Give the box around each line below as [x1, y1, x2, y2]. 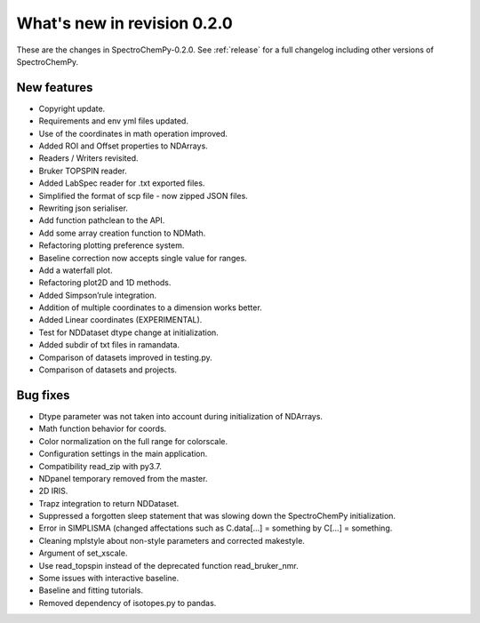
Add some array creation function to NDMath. [38, 228, 206, 238]
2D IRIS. [38, 485, 68, 497]
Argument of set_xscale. [38, 547, 128, 559]
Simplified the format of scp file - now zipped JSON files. [38, 190, 248, 201]
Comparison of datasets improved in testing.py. [38, 352, 212, 363]
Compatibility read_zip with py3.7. [38, 460, 162, 471]
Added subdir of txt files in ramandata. [38, 339, 180, 350]
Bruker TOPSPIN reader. [38, 165, 128, 176]
